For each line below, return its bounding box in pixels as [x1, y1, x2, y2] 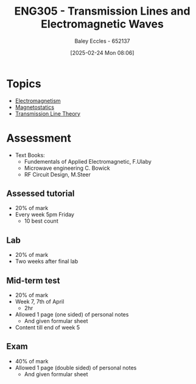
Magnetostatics [15, 103, 55, 111]
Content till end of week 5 [15, 324, 80, 331]
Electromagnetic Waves [40, 17, 164, 31]
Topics [6, 77, 41, 91]
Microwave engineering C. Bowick [24, 164, 111, 172]
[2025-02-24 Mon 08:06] [70, 49, 135, 56]
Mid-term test [6, 275, 60, 285]
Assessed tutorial [6, 189, 75, 199]
